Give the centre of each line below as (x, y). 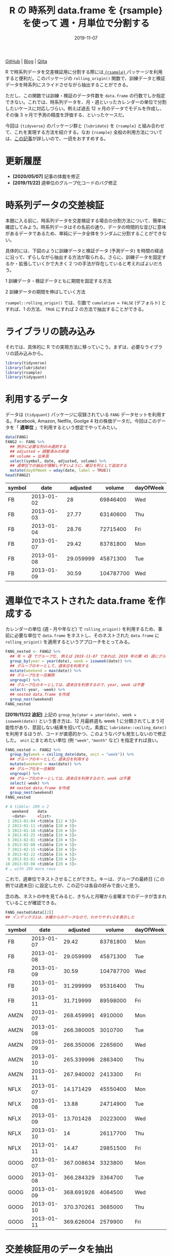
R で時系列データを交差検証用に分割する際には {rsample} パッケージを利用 (84, 72)
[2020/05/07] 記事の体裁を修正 (46, 176)
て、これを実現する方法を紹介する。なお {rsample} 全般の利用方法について (84, 132)
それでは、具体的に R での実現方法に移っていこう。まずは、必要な (75, 347)
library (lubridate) (26, 368)
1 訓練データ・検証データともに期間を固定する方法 (58, 281)
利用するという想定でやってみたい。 (82, 427)
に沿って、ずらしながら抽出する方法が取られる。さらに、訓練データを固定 (84, 257)
